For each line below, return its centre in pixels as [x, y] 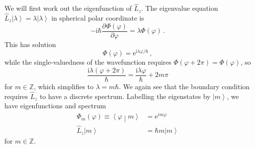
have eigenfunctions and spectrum [55, 106]
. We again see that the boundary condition [184, 86]
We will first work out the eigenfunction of [68, 8]
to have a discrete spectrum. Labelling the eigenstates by [125, 96]
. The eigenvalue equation [180, 8]
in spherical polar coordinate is [98, 18]
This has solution [30, 44]
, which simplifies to [64, 86]
